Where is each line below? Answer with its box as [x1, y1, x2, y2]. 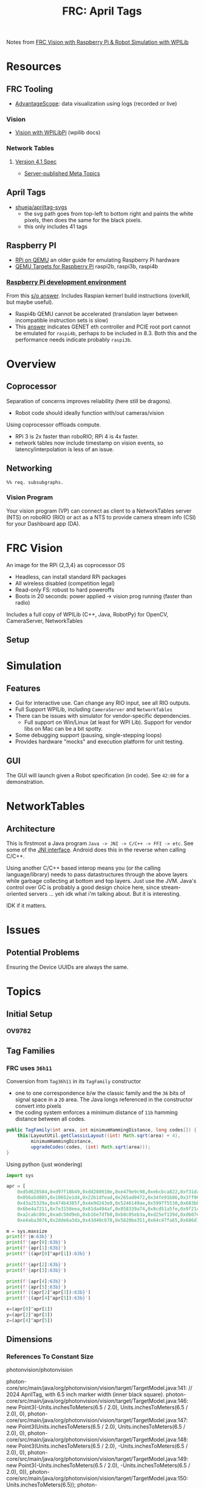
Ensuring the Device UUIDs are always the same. [6, 963, 129, 970]
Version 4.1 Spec [15, 158, 57, 165]
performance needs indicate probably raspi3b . [15, 336, 132, 343]
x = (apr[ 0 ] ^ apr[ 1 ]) [6, 1306, 53, 1312]
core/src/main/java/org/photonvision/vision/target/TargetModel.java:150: [6, 1474, 188, 1482]
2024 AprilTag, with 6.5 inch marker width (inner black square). [6, 1391, 165, 1398]
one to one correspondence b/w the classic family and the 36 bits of [15, 1089, 186, 1097]
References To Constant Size [6, 1352, 94, 1361]
